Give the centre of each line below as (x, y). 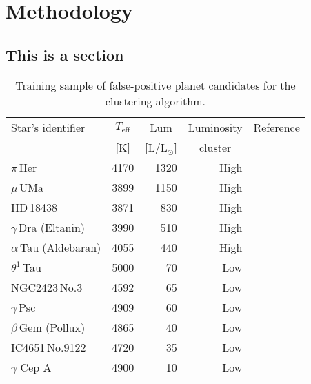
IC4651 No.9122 (49, 347)
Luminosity (215, 127)
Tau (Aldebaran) (60, 247)
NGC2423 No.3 (47, 287)
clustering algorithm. (155, 101)
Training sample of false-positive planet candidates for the (155, 85)
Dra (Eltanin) (52, 227)
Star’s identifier (48, 127)
